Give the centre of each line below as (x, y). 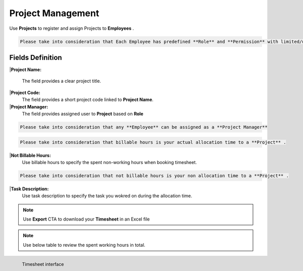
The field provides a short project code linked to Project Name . (88, 100)
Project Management (54, 13)
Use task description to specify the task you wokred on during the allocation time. (107, 196)
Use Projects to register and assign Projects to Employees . (72, 28)
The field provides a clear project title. (61, 81)
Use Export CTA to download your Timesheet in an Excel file (86, 219)
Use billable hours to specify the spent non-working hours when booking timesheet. (109, 162)
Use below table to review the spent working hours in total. (84, 245)
